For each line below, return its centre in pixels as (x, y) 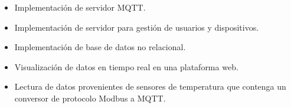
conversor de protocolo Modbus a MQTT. (90, 98)
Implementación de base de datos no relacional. (100, 47)
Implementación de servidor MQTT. (80, 7)
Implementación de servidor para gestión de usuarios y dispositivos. (137, 27)
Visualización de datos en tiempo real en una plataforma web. (126, 66)
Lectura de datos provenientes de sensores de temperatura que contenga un (150, 86)
